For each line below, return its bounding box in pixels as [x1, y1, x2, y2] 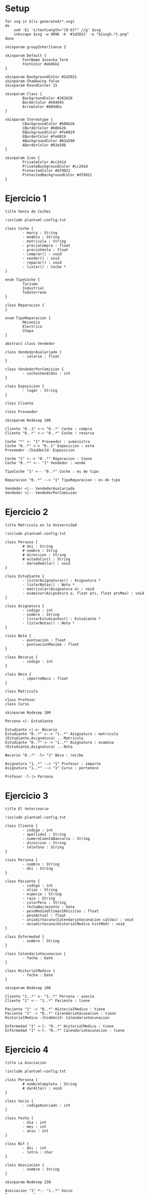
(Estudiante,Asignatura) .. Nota [5, 744, 73, 749]
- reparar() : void [22, 260, 62, 265]
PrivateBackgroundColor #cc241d [22, 164, 88, 169]
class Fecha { [5, 1116, 34, 1120]
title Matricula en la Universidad [5, 522, 77, 528]
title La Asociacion [5, 1060, 47, 1065]
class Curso [5, 701, 29, 706]
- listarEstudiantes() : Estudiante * [22, 616, 101, 621]
